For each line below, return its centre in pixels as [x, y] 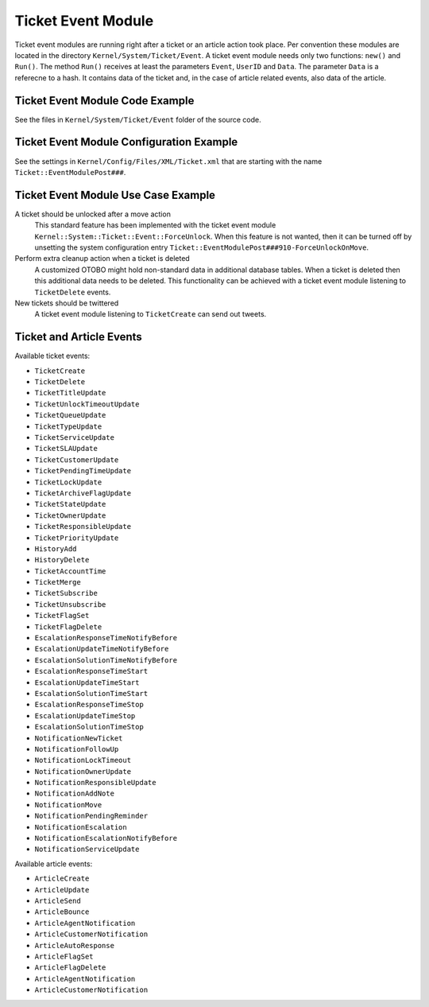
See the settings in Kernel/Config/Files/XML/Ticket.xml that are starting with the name [168, 161]
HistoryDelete [62, 560]
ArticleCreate [62, 879]
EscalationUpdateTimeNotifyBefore [102, 649]
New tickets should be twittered [67, 303]
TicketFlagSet [62, 616]
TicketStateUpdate [70, 504]
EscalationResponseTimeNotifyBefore [106, 638]
